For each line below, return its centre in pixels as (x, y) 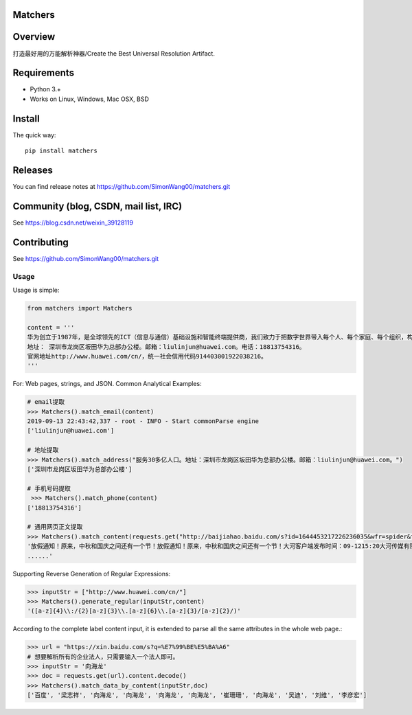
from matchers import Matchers (80, 308)
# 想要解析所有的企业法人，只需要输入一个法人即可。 (103, 657)
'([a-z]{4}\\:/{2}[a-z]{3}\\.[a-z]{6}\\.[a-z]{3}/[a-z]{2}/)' (134, 611)
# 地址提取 (43, 450)
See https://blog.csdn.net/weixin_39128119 (73, 223)
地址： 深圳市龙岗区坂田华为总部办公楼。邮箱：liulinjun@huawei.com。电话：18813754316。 (166, 347)
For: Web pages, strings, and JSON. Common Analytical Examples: (107, 384)
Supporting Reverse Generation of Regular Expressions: (92, 574)
